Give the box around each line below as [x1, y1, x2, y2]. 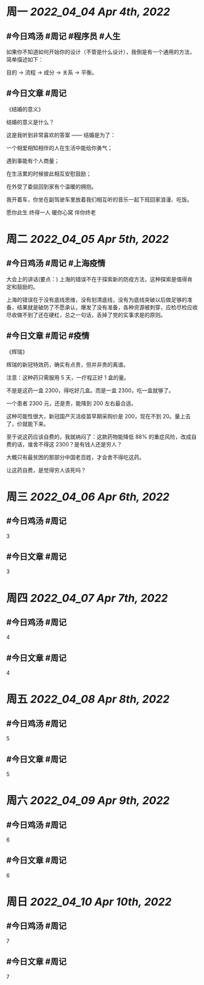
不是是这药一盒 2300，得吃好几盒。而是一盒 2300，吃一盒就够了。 [6, 386, 174, 394]
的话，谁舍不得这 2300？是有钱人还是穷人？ [11, 440, 123, 448]
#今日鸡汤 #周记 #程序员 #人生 [6, 31, 121, 41]
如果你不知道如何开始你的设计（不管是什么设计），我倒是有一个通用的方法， [6, 49, 195, 55]
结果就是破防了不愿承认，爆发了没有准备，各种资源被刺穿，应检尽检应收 [16, 304, 198, 311]
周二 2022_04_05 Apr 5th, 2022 [6, 233, 169, 246]
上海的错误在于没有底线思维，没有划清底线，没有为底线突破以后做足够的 [6, 296, 187, 303]
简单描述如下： [6, 56, 44, 63]
